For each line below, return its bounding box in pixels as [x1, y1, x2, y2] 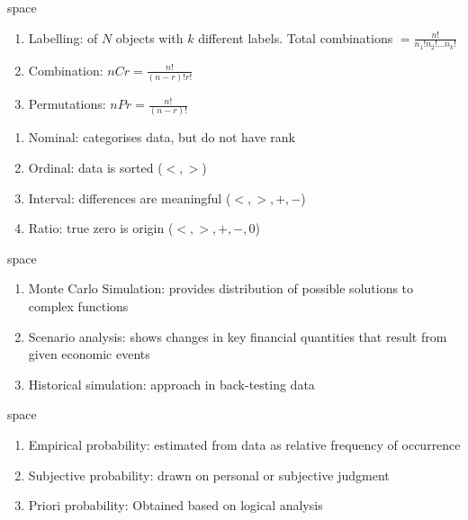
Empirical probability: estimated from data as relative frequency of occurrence [28, 435, 461, 453]
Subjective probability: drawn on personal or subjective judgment [28, 465, 390, 484]
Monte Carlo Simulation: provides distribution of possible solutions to [28, 279, 414, 298]
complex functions [28, 297, 129, 316]
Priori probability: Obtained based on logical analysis [28, 496, 323, 515]
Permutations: [28, 94, 106, 113]
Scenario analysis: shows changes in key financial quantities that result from [28, 327, 447, 345]
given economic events [28, 345, 150, 363]
